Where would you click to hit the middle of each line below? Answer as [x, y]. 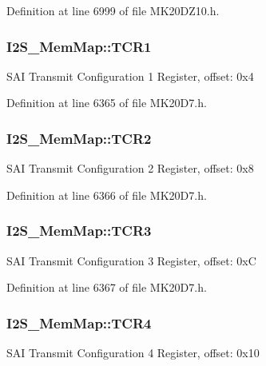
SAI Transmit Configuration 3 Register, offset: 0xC [131, 260]
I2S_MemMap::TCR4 [79, 322]
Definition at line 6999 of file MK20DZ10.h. [113, 10]
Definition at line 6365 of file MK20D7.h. [107, 103]
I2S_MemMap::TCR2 [79, 138]
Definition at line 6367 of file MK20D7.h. [107, 287]
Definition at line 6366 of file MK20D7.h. [107, 195]
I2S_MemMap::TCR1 [79, 46]
